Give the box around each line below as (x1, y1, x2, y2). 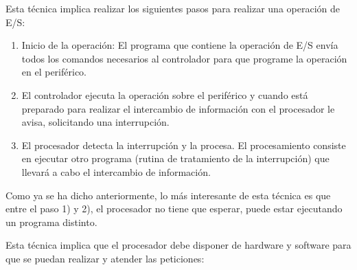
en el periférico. (21, 65, 87, 79)
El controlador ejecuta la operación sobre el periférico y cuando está (21, 87, 308, 102)
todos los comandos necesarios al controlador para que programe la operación (21, 51, 347, 65)
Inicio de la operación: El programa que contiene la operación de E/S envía (21, 38, 338, 52)
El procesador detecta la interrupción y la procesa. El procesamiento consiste (21, 137, 346, 152)
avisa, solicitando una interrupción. (21, 115, 170, 129)
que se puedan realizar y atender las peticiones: (5, 251, 205, 265)
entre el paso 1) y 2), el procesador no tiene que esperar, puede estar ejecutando (5, 201, 343, 216)
